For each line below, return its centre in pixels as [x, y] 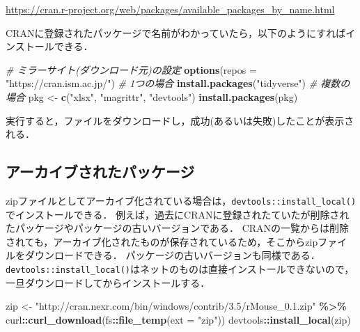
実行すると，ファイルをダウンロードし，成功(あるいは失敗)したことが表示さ [180, 120]
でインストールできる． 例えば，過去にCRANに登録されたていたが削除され [178, 214]
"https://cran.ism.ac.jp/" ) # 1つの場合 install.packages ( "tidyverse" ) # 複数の [178, 83]
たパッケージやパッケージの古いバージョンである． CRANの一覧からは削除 [178, 228]
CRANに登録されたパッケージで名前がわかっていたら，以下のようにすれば [176, 32]
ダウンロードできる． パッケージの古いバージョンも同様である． [172, 255]
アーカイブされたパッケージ [100, 172]
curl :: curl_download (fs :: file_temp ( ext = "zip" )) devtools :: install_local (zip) [178, 319]
